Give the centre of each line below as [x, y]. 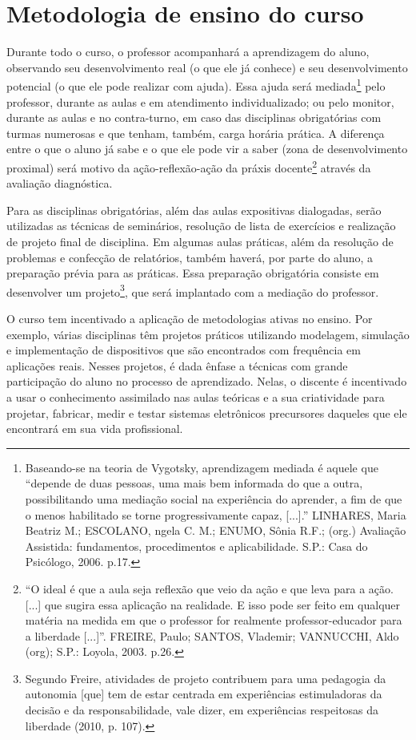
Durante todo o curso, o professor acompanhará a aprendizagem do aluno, [188, 52]
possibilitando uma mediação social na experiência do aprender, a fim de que [214, 498]
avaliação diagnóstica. [60, 183]
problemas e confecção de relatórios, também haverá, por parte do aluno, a [190, 257]
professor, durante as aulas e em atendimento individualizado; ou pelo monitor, [200, 101]
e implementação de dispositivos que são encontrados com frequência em [184, 350]
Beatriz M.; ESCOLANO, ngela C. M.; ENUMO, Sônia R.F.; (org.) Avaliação [216, 530]
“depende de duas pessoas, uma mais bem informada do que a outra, [194, 483]
